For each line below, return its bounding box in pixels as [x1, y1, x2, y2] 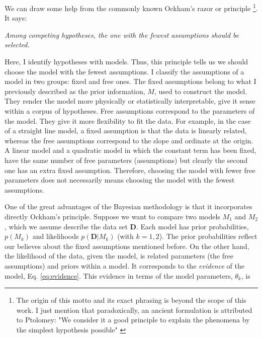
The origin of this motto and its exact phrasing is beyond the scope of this [16, 295, 246, 305]
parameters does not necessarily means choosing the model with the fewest [5, 175, 235, 185]
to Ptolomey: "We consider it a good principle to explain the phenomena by [16, 314, 250, 325]
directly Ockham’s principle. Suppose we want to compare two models [5, 211, 220, 221]
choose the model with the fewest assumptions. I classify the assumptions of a [5, 66, 244, 76]
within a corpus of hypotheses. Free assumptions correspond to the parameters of [5, 106, 255, 116]
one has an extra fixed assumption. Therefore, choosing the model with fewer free [5, 164, 255, 175]
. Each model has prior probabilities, [136, 221, 249, 231]
